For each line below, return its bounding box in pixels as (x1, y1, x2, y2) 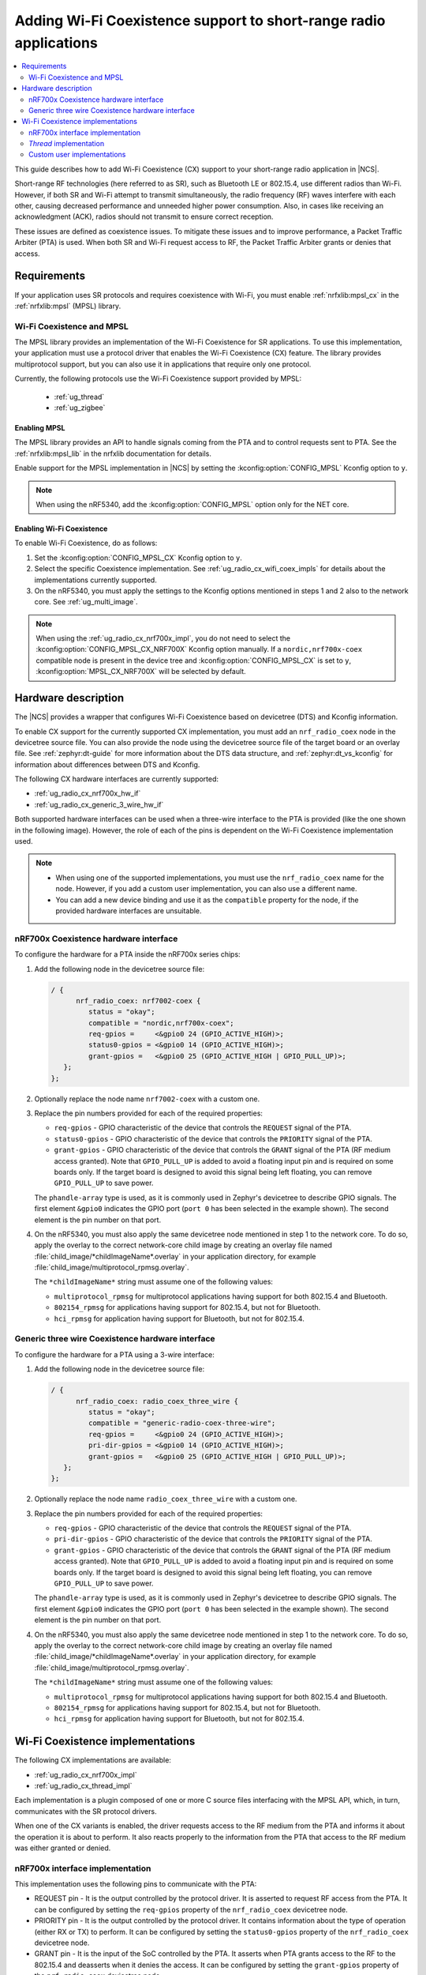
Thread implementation (28, 139, 105, 149)
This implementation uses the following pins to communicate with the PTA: (14, 1879, 257, 1889)
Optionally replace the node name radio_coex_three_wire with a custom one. (34, 1494, 297, 1504)
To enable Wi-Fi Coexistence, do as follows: (14, 538, 158, 548)
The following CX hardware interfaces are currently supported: (14, 774, 219, 784)
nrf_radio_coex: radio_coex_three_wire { (76, 1397, 238, 1405)
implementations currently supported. (34, 575, 157, 585)
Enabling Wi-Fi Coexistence (14, 524, 108, 533)
